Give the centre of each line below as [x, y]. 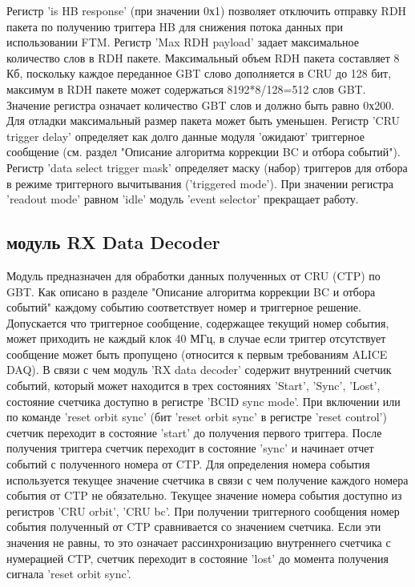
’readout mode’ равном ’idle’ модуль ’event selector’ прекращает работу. [183, 199]
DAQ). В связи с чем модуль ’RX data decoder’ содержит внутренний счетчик [199, 370]
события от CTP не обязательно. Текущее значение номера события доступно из [204, 495]
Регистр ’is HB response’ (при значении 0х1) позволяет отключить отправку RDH [207, 10]
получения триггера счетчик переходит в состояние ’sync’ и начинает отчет [190, 448]
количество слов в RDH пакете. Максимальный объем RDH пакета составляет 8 [203, 57]
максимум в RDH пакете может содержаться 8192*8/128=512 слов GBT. [186, 88]
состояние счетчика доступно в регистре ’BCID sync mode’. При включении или [203, 401]
